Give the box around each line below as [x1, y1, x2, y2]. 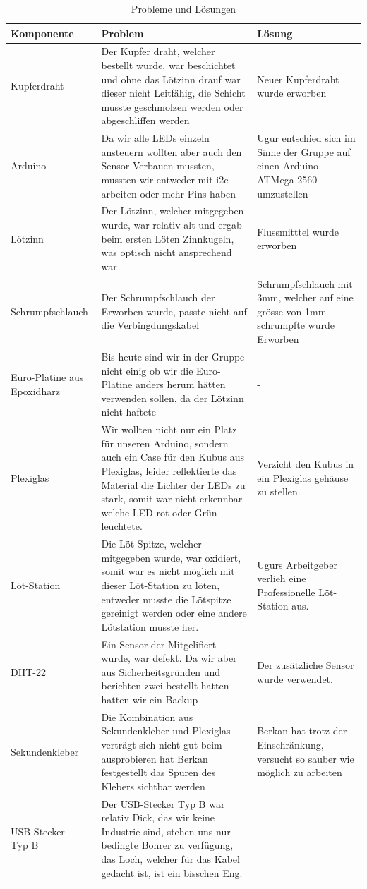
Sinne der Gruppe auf [257, 144, 351, 159]
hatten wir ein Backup [101, 691, 198, 706]
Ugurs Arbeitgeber [257, 557, 337, 571]
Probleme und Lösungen [131, 1, 236, 16]
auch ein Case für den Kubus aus [101, 449, 244, 464]
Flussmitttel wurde [257, 224, 339, 238]
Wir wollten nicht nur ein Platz [101, 422, 237, 437]
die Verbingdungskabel [101, 317, 200, 332]
